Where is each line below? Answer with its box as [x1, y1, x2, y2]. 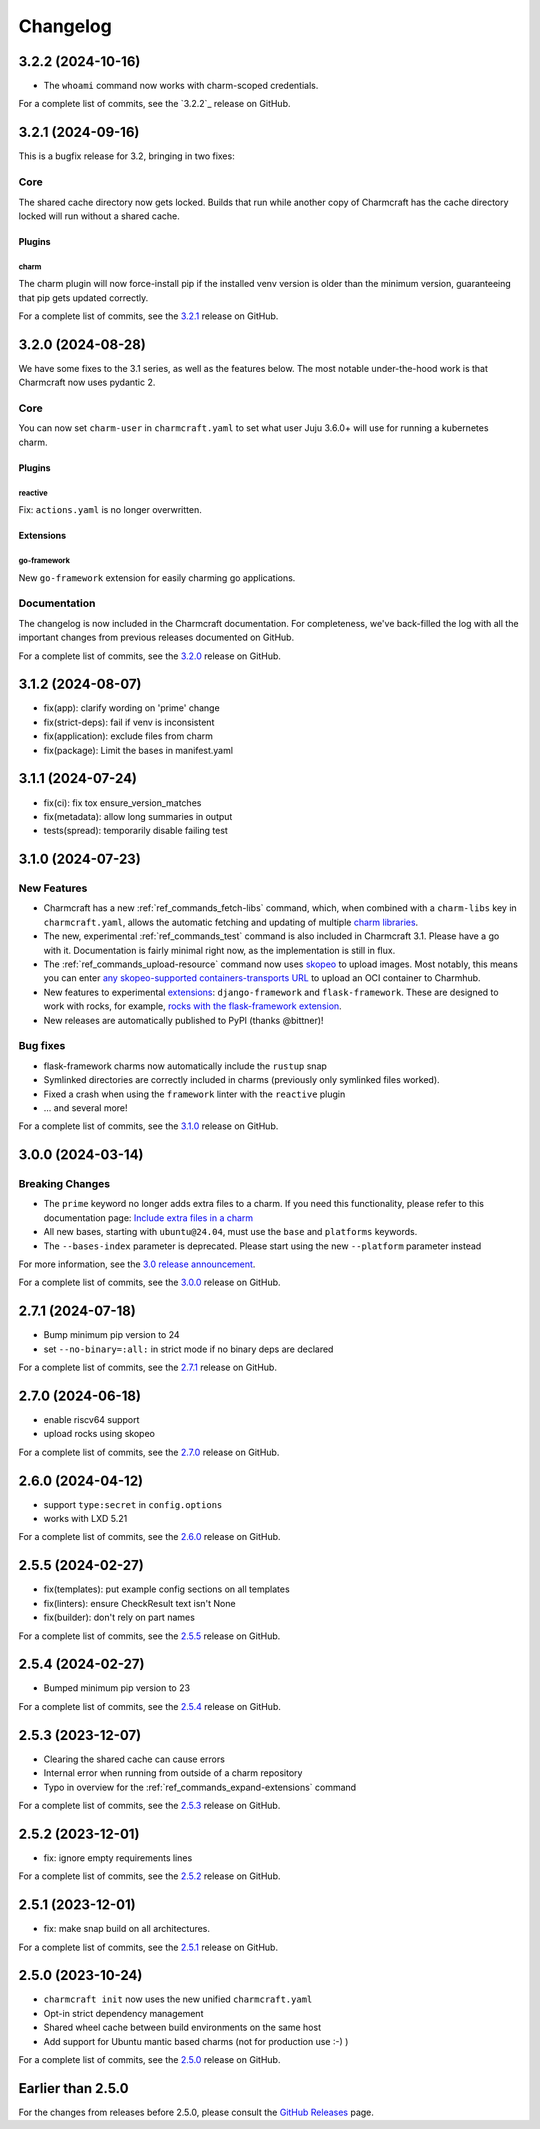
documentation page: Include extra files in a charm [43, 1211, 254, 1224]
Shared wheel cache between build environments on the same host [43, 2021, 322, 2034]
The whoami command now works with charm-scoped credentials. [43, 80, 319, 92]
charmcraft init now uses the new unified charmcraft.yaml [43, 1993, 313, 2005]
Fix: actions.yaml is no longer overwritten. [18, 504, 202, 516]
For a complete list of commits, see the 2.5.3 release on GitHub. [18, 1799, 281, 1811]
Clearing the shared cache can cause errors [43, 1753, 225, 1765]
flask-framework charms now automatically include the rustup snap [43, 1060, 327, 1072]
